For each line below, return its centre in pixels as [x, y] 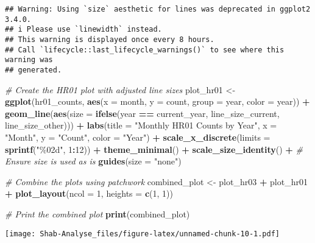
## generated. [34, 70]
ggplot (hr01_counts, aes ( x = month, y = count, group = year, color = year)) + [157, 101]
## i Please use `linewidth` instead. [83, 30]
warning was [29, 60]
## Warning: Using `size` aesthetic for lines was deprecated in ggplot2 [158, 9]
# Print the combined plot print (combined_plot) [97, 213]
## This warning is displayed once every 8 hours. [110, 39]
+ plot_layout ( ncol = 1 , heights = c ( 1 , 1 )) [89, 193]
